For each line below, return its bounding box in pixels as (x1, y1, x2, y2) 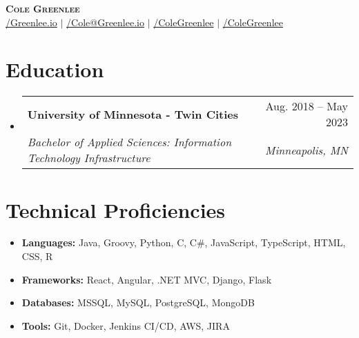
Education (6, 55, 104, 83)
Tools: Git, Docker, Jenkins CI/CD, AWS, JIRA (21, 318, 230, 332)
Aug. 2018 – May (265, 98, 348, 115)
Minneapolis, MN (265, 141, 348, 158)
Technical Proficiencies (6, 195, 226, 223)
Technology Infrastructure (27, 150, 151, 166)
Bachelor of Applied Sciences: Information (27, 134, 232, 150)
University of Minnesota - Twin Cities (27, 106, 239, 122)
